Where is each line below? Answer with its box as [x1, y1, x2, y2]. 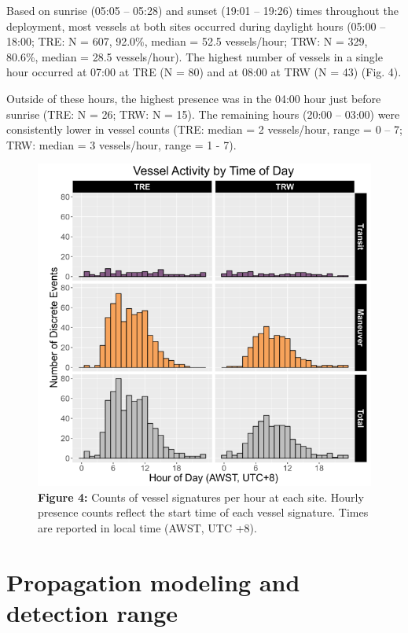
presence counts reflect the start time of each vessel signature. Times [38, 504, 369, 521]
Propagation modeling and [6, 565, 300, 598]
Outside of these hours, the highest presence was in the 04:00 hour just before [6, 90, 381, 106]
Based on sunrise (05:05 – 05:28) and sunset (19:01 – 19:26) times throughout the [6, 2, 399, 18]
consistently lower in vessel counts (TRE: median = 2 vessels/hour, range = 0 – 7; [6, 121, 402, 138]
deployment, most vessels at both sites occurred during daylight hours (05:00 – [6, 17, 386, 34]
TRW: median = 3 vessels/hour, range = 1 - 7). [6, 136, 237, 153]
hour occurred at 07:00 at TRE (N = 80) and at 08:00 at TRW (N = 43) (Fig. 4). [6, 64, 402, 80]
